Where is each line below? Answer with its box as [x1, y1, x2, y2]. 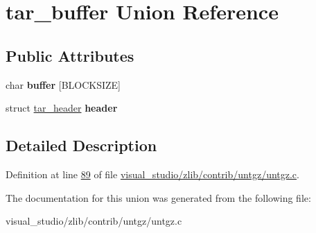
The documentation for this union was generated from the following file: [6, 190, 311, 205]
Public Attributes [6, 44, 134, 66]
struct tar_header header [6, 101, 118, 115]
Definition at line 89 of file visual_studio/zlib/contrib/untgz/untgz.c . [6, 166, 299, 181]
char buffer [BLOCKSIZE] [6, 77, 121, 92]
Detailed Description [6, 135, 157, 156]
